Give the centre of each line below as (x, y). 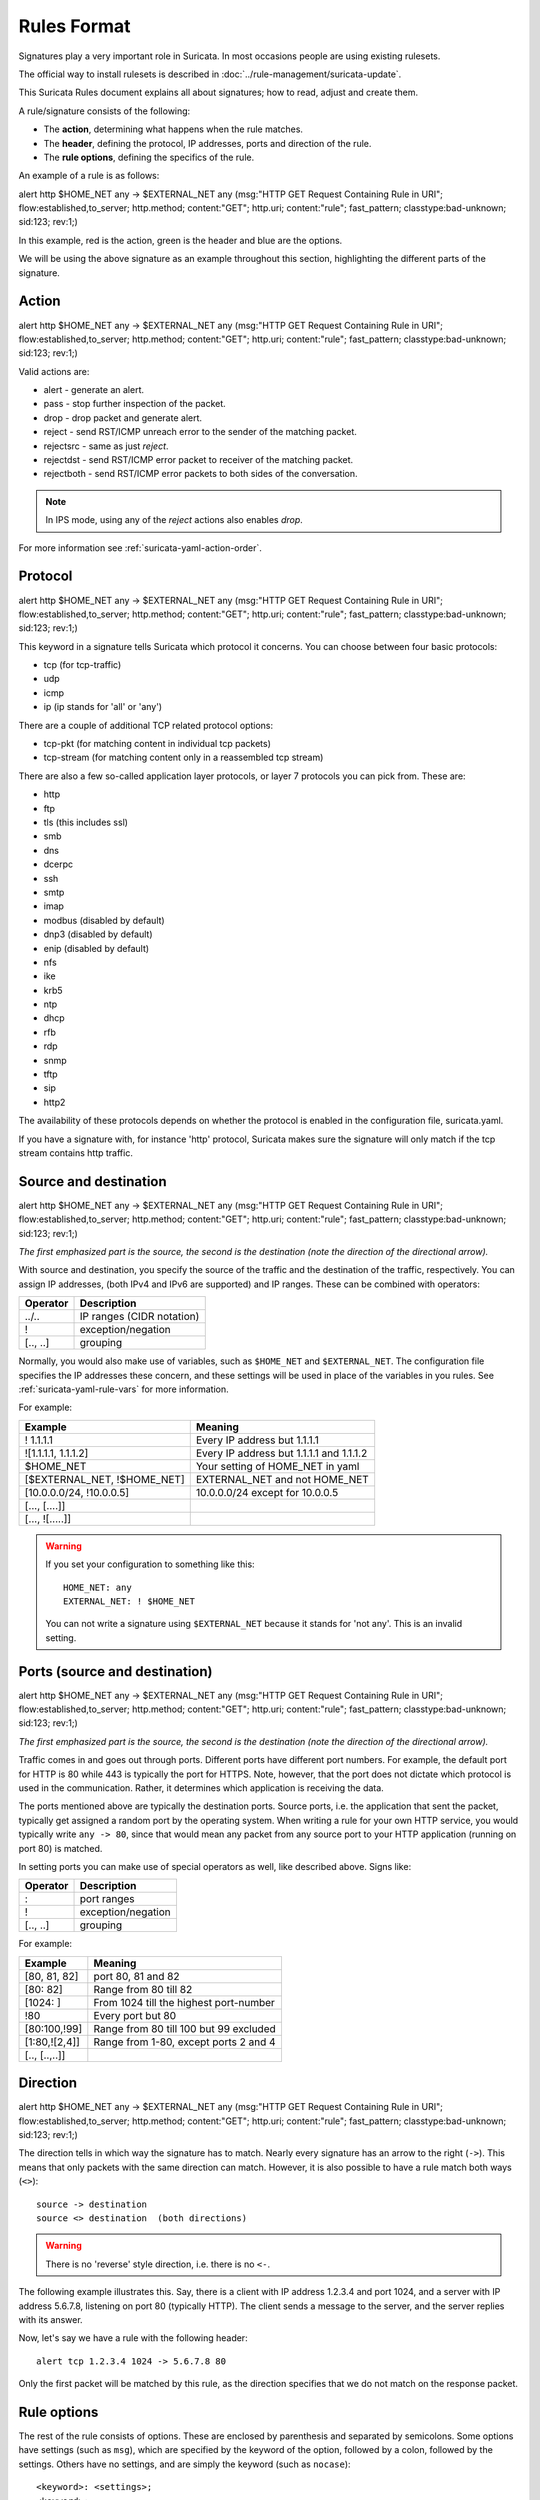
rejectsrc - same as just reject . (106, 446)
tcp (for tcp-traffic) (82, 665)
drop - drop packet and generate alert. (123, 417)
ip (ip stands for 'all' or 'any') (103, 707)
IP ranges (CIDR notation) (139, 1317)
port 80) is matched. (60, 1848)
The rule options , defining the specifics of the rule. (149, 157)
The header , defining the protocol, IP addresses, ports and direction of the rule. (207, 143)
